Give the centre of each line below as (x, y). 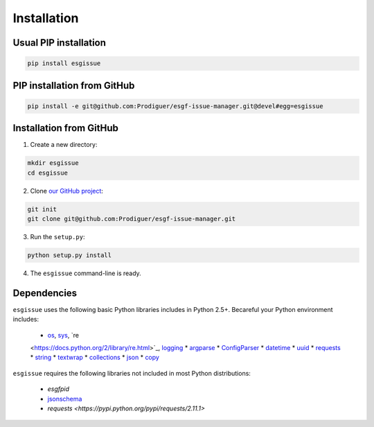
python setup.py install (70, 255)
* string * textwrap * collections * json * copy (95, 358)
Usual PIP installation (60, 43)
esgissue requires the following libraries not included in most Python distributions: (132, 373)
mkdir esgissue (53, 163)
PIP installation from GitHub (74, 86)
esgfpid (58, 389)
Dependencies (45, 293)
